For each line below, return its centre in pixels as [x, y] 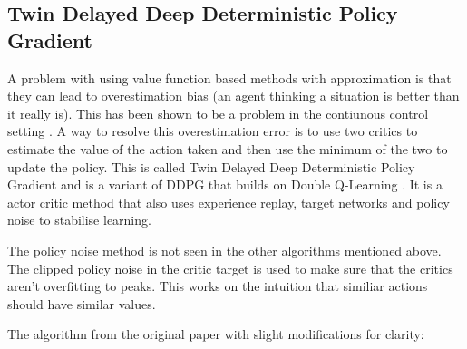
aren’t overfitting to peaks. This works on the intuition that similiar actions [218, 286]
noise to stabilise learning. [79, 220]
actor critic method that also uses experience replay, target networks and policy [229, 202]
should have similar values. [82, 303]
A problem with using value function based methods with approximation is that [229, 78]
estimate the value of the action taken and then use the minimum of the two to [228, 148]
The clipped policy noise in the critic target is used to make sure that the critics [230, 268]
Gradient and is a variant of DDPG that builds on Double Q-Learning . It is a [225, 184]
